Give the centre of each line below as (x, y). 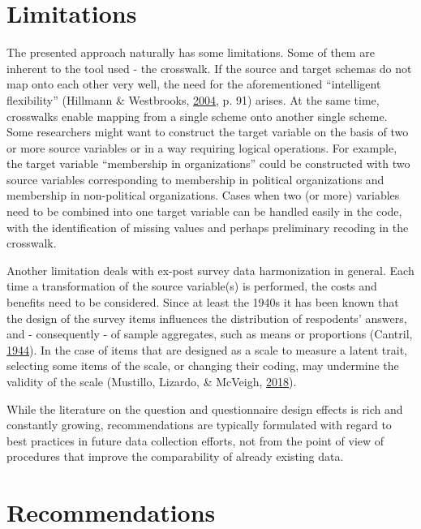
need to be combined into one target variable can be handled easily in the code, (204, 211)
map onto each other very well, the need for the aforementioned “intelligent (194, 84)
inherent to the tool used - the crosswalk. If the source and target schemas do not (209, 68)
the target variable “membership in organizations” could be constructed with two (208, 163)
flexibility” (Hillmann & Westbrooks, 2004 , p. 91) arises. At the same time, (193, 99)
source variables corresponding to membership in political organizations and (195, 179)
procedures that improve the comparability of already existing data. (175, 456)
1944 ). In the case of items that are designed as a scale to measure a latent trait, (207, 349)
